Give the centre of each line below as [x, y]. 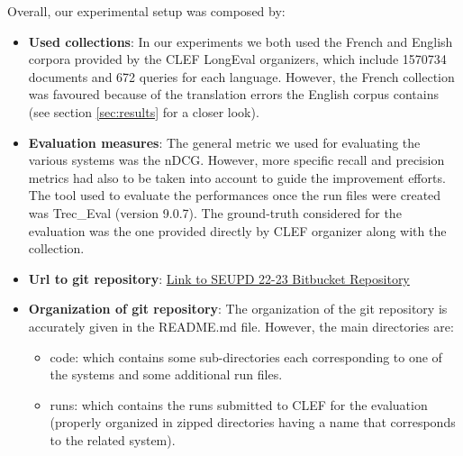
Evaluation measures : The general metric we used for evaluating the [224, 142]
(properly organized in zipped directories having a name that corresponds [253, 422]
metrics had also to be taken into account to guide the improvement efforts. [237, 177]
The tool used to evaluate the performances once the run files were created [235, 195]
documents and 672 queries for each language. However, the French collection [241, 76]
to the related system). [113, 439]
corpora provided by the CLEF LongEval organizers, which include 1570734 [237, 59]
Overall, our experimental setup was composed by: [146, 11]
